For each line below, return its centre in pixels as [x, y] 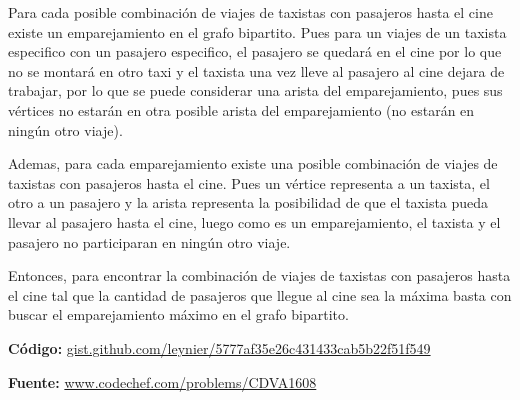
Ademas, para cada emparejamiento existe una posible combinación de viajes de [253, 163]
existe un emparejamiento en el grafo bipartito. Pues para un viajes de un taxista [257, 31]
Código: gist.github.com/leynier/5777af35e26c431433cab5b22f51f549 [219, 347]
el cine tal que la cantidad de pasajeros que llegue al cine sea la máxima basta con [260, 294]
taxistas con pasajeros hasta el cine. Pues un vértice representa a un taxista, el [249, 182]
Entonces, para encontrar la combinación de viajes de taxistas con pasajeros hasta [259, 275]
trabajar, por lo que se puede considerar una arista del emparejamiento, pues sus [255, 90]
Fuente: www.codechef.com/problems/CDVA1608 [162, 381]
